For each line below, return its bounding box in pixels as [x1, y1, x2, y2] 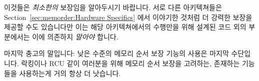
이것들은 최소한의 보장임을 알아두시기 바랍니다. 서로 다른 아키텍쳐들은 [4, 2, 222, 12]
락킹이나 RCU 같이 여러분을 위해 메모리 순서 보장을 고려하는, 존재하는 [21, 57, 240, 68]
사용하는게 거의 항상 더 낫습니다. [19, 67, 121, 78]
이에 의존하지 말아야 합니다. [32, 31, 118, 41]
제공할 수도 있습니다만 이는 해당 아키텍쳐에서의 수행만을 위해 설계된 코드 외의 [4, 21, 246, 32]
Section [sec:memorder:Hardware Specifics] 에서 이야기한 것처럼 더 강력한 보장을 [4, 11, 252, 22]
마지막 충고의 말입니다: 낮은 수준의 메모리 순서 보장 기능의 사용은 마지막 [4, 48, 229, 58]
